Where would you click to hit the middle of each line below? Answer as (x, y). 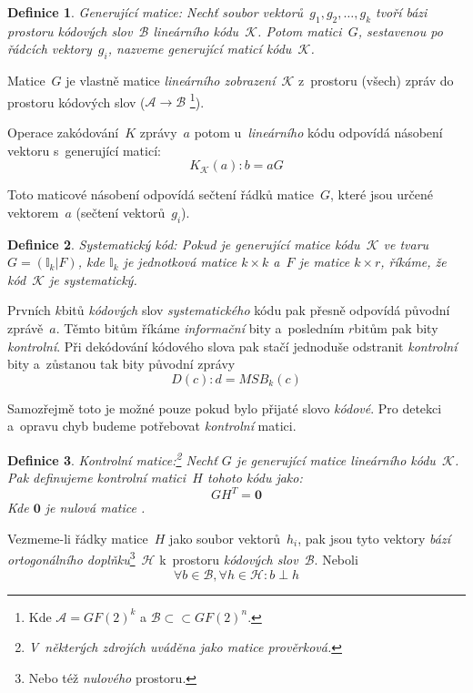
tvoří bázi (402, 12)
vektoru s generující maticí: (84, 150)
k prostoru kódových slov (229, 560)
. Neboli (336, 560)
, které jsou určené (381, 194)
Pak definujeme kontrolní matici (97, 478)
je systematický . (93, 279)
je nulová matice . (95, 508)
